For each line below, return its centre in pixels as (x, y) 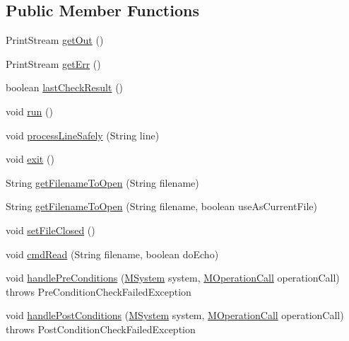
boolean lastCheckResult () (65, 87)
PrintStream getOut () (55, 40)
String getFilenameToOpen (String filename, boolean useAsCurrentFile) (161, 206)
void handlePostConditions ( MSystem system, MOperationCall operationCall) (175, 315)
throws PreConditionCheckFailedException (99, 291)
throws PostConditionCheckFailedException (101, 329)
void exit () (30, 159)
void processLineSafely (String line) (83, 135)
